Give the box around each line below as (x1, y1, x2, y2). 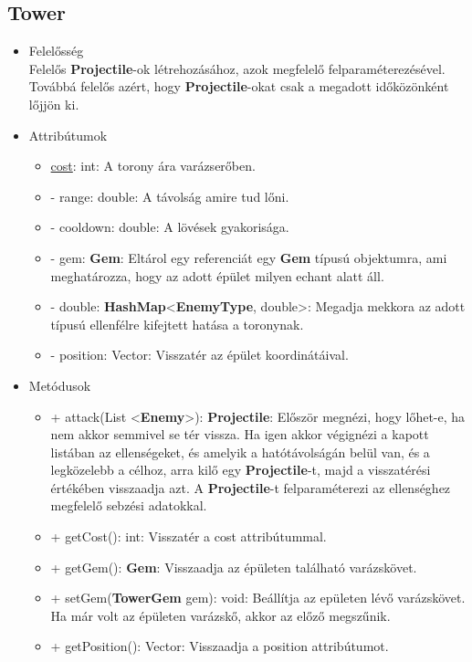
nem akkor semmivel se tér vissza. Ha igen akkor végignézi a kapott (50, 425, 429, 444)
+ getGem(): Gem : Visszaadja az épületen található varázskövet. (50, 557, 417, 576)
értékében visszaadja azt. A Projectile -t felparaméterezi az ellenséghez (50, 478, 451, 497)
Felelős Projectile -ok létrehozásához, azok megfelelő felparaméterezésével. (28, 58, 446, 78)
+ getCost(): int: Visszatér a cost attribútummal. (50, 527, 327, 546)
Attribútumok (28, 125, 108, 144)
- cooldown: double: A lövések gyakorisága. (50, 217, 289, 236)
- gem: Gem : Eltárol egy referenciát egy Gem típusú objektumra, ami (50, 247, 447, 267)
